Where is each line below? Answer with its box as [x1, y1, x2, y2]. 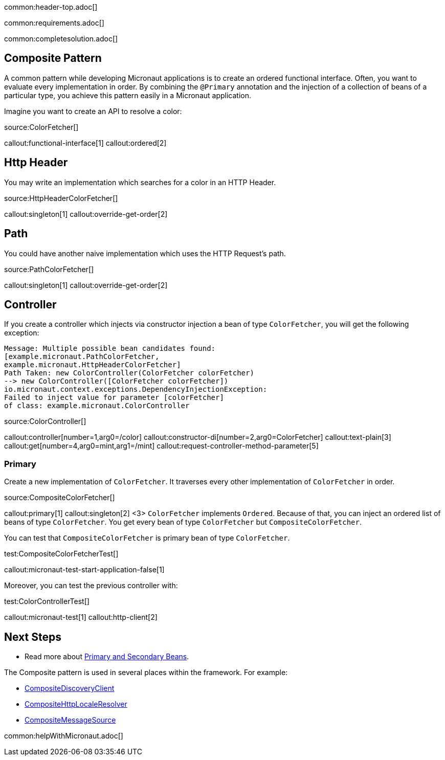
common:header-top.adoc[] [4, 3, 98, 11]
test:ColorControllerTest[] [4, 597, 90, 606]
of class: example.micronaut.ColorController [4, 401, 190, 410]
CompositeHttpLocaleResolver [25, 699, 127, 708]
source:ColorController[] [4, 417, 86, 426]
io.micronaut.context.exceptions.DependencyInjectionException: [4, 385, 268, 394]
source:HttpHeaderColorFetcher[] [4, 193, 118, 203]
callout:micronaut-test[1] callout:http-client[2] [4, 613, 158, 622]
